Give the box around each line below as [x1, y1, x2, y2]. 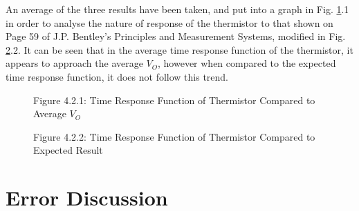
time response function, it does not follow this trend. [6, 69, 229, 83]
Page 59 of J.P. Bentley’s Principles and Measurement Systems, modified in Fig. [6, 29, 346, 43]
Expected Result [33, 143, 103, 157]
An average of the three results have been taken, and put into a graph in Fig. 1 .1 [6, 2, 349, 16]
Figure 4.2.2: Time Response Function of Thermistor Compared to [33, 129, 315, 143]
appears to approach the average [6, 56, 143, 70]
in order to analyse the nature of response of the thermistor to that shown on [6, 15, 333, 30]
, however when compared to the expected [158, 56, 336, 70]
